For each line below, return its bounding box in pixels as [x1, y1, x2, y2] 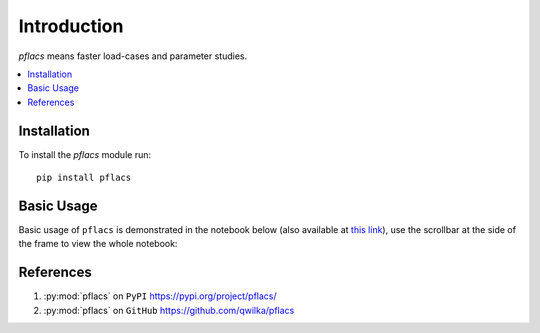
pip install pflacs [36, 172, 132, 184]
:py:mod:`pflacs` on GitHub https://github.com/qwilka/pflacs [43, 304, 295, 316]
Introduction [18, 15, 124, 37]
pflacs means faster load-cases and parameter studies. [18, 50, 248, 62]
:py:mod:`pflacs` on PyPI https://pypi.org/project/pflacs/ [43, 290, 277, 302]
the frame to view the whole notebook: [18, 238, 178, 250]
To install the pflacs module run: [18, 148, 152, 160]
